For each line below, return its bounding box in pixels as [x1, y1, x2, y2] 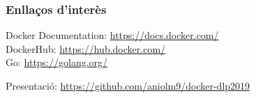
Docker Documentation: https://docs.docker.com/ [6, 28, 219, 42]
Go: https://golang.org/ [6, 55, 108, 70]
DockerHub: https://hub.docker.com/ [6, 41, 166, 56]
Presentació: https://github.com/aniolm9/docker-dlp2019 [6, 79, 250, 92]
